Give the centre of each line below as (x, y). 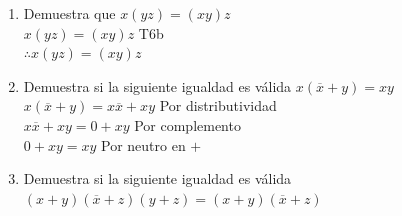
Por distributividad (218, 105)
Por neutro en (143, 144)
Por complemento (187, 124)
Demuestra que (69, 13)
